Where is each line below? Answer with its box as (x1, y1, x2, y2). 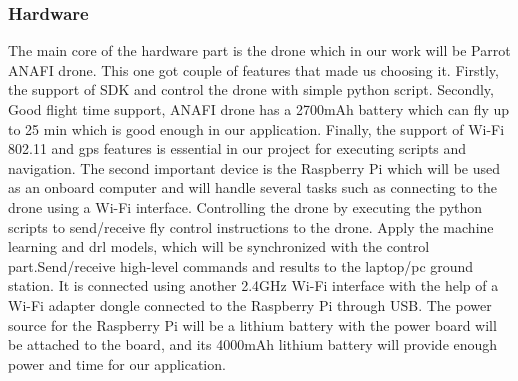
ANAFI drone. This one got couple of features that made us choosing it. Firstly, (8, 59, 499, 80)
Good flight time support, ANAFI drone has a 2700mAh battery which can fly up (8, 99, 510, 119)
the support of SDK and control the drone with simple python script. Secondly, (8, 79, 494, 100)
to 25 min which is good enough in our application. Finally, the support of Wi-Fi (8, 118, 505, 139)
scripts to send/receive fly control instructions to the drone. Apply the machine (8, 216, 494, 237)
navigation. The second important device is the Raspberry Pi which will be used (8, 157, 500, 178)
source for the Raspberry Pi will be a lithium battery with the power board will (8, 314, 497, 335)
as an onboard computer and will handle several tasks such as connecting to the (8, 177, 498, 198)
